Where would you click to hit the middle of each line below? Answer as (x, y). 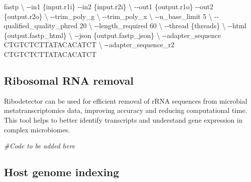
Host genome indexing (62, 172)
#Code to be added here (40, 146)
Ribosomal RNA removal (69, 80)
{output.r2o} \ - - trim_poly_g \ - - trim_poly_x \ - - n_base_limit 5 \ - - (112, 16)
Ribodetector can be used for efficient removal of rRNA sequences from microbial (126, 100)
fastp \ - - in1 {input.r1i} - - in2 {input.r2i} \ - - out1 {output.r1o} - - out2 (109, 6)
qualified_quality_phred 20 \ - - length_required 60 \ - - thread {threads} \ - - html (125, 26)
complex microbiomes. (37, 129)
